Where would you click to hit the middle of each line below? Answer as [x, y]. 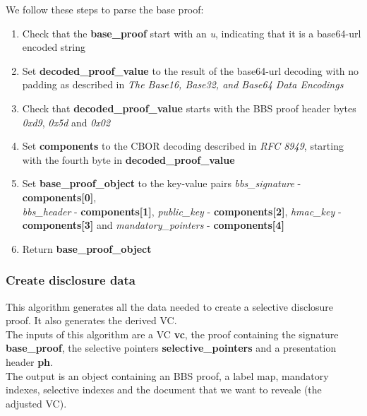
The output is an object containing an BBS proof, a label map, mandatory [167, 375]
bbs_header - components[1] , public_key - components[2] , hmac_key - [182, 211]
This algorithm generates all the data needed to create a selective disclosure [170, 306]
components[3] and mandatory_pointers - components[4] [153, 225]
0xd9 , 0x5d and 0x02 [66, 122]
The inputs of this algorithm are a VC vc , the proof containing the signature [172, 334]
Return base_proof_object [87, 248]
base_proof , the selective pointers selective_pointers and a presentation [171, 348]
